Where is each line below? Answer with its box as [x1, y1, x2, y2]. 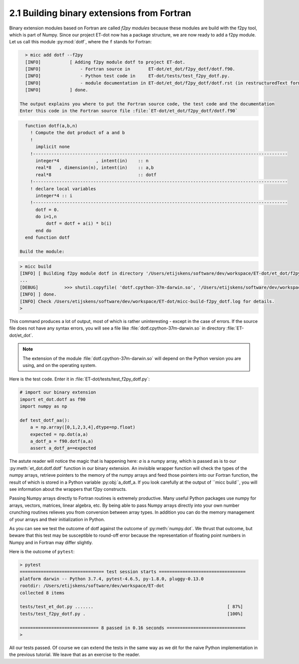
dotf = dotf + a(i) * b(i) [45, 221, 112, 227]
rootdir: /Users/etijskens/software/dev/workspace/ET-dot [19, 583, 164, 589]
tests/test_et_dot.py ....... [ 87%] [19, 604, 244, 610]
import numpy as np [19, 403, 67, 409]
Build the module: [19, 249, 65, 255]
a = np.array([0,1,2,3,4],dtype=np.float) [30, 424, 136, 430]
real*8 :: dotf [35, 172, 156, 177]
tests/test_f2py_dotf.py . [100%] [19, 611, 244, 617]
